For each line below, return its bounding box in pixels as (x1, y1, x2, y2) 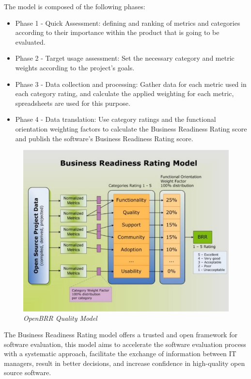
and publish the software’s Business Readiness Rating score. (15, 133, 193, 143)
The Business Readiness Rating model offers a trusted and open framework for (4, 329, 237, 339)
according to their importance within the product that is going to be (15, 27, 220, 37)
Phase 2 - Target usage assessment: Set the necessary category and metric (15, 53, 235, 63)
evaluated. (15, 36, 46, 47)
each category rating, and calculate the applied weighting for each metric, (15, 88, 234, 99)
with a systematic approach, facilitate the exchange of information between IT (4, 348, 236, 359)
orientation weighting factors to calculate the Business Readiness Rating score (15, 123, 247, 133)
